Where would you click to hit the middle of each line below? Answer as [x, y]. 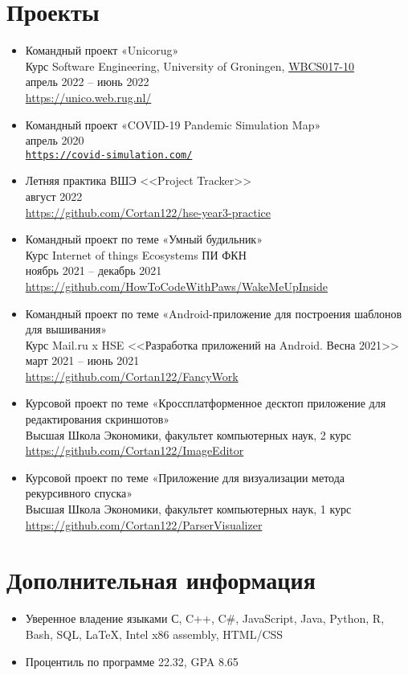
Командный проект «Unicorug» [102, 50]
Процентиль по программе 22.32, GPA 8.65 [132, 661]
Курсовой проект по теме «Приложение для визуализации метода [185, 477]
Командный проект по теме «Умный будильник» [144, 239]
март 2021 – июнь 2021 [82, 360]
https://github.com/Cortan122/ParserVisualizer [144, 524]
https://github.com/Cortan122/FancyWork [132, 376]
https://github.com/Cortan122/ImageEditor [135, 450]
